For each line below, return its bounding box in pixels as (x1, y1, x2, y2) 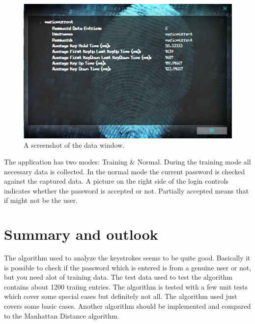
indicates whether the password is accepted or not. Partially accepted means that (4, 185, 249, 195)
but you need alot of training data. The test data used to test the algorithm (4, 272, 233, 282)
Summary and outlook (4, 224, 158, 244)
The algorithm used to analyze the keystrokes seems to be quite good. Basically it (4, 253, 251, 263)
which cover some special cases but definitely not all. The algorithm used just (4, 291, 237, 301)
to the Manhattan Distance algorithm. (4, 310, 119, 321)
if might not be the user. (4, 195, 78, 205)
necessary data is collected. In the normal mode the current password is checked (4, 166, 245, 176)
